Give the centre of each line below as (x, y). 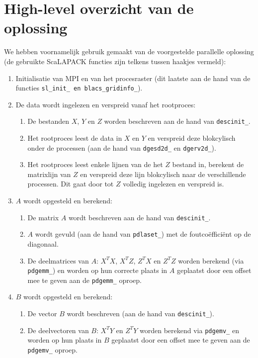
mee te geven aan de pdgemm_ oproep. (85, 280)
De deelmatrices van (58, 260)
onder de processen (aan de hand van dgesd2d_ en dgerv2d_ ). (122, 147)
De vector (42, 313)
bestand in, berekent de (208, 164)
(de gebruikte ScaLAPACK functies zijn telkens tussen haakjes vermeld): (115, 61)
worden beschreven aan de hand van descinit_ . (177, 121)
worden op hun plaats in (65, 340)
